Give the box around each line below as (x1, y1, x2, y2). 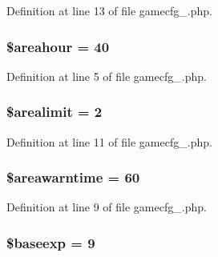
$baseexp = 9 (6, 232, 95, 252)
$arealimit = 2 (6, 102, 103, 122)
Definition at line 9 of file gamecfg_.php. (6, 199, 207, 215)
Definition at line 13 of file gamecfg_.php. (6, 2, 212, 18)
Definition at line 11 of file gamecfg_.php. (6, 133, 212, 150)
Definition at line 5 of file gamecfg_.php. (6, 67, 207, 84)
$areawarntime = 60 (6, 167, 140, 187)
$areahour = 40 (6, 36, 110, 56)
